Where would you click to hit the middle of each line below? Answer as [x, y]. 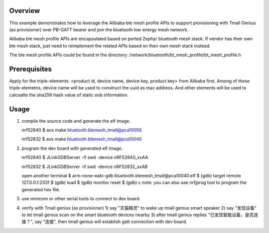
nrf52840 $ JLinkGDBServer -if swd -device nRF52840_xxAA [85, 157]
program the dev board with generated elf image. [72, 148]
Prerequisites [30, 69]
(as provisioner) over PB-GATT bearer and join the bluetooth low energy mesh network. [99, 29]
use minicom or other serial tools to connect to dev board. [81, 199]
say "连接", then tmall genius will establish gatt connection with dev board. [111, 222]
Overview [25, 11]
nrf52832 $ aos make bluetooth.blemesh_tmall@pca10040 [82, 139]
